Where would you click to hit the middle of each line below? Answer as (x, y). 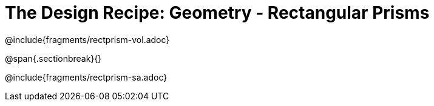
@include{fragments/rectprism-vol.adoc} (87, 39)
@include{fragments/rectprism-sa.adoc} (86, 77)
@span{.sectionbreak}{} (53, 58)
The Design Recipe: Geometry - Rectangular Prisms (217, 13)
